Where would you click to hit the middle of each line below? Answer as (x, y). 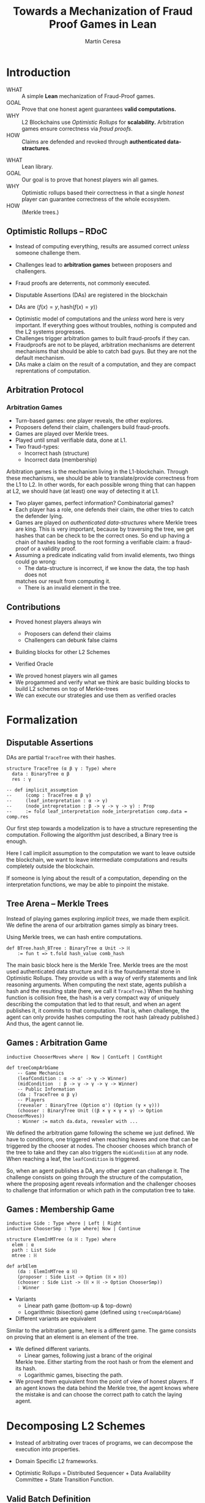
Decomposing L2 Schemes (76, 1426)
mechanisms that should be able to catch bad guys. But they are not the (106, 351)
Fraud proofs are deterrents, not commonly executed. (83, 283)
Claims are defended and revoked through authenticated (94, 142)
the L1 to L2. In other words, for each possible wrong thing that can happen (101, 485)
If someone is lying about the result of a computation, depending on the (97, 878)
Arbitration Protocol (45, 390)
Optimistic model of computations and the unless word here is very (100, 318)
